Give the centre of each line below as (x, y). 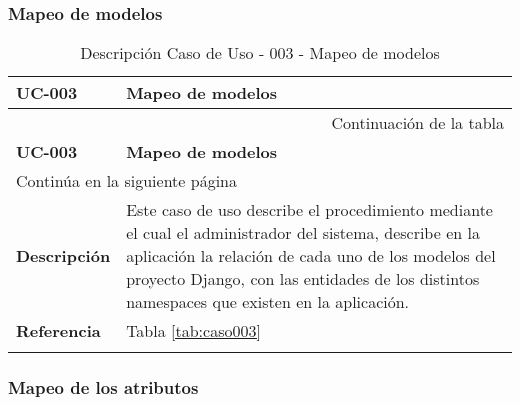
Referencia (58, 331)
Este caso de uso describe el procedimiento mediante (309, 210)
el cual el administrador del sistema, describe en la (303, 233)
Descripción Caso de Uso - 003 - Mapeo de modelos (260, 53)
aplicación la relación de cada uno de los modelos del (311, 256)
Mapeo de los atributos (103, 387)
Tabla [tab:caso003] (193, 331)
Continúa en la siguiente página (126, 181)
